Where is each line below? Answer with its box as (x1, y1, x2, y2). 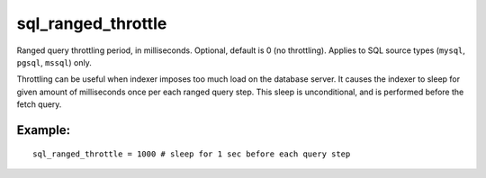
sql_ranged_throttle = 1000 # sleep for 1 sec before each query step (32, 148, 351, 159)
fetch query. (16, 99, 62, 110)
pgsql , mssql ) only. (16, 57, 92, 67)
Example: (16, 122, 71, 138)
